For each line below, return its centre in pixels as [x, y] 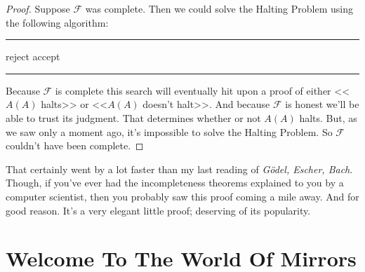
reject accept [33, 56]
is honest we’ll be [322, 104]
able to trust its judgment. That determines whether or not [133, 117]
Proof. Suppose [38, 8]
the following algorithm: [57, 22]
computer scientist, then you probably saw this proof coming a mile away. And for [182, 196]
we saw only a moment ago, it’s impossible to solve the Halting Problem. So [169, 131]
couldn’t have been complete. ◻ [75, 145]
